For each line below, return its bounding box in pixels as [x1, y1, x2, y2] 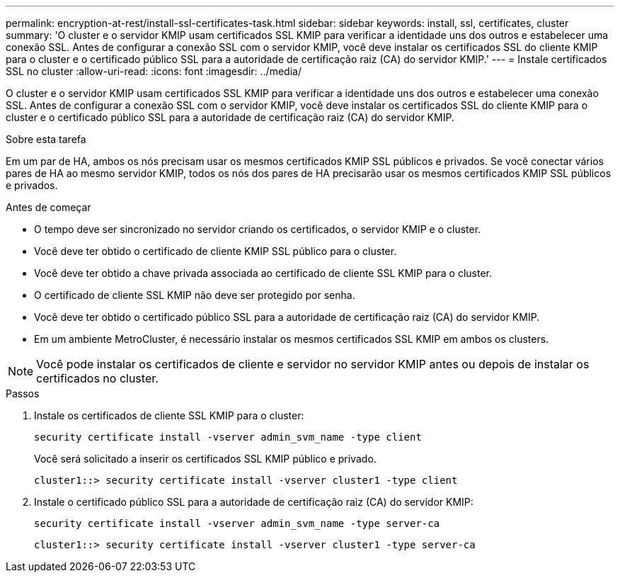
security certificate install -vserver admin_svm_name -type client [34, 431, 422, 443]
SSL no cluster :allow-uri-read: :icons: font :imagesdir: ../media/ [6, 65, 302, 77]
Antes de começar [6, 201, 91, 213]
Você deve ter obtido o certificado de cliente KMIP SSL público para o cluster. [34, 245, 397, 257]
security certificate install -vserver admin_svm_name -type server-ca [34, 518, 440, 529]
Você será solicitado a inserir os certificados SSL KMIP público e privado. [34, 453, 377, 465]
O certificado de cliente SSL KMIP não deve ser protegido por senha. [34, 289, 355, 301]
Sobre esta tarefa [6, 133, 86, 145]
